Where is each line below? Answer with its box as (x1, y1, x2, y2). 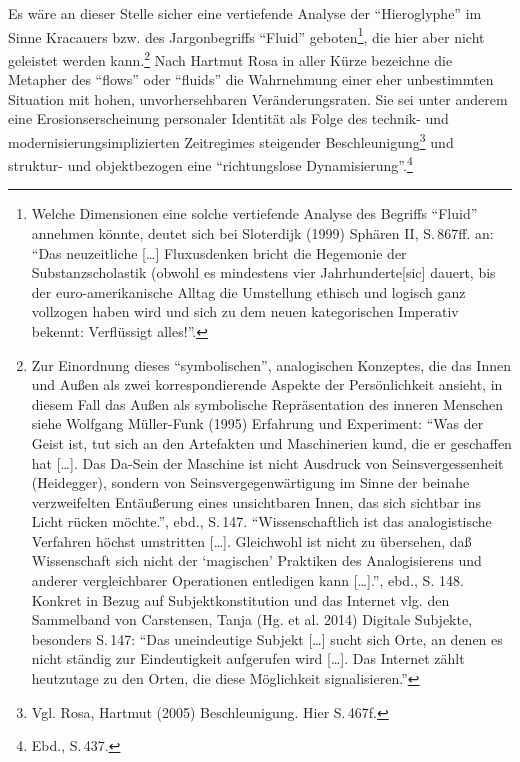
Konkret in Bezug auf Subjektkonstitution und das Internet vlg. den (31, 589, 450, 610)
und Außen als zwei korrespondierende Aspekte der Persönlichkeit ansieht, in (31, 374, 503, 395)
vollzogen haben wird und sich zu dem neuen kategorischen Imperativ (31, 301, 459, 322)
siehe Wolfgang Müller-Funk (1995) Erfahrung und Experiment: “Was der (31, 413, 484, 434)
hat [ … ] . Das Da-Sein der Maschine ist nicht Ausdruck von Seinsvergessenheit (31, 452, 504, 473)
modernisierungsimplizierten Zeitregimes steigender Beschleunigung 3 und (8, 128, 454, 152)
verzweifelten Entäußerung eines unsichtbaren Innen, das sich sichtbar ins (31, 491, 481, 512)
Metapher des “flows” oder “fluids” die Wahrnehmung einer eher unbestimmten (8, 69, 494, 90)
